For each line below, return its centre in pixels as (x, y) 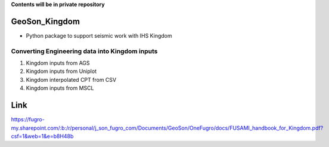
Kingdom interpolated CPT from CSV (71, 79)
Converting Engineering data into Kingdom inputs (84, 51)
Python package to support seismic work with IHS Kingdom (99, 35)
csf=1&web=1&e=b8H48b (42, 136)
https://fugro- (28, 120)
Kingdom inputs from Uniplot (61, 71)
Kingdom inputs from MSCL (60, 88)
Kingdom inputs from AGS (58, 63)
